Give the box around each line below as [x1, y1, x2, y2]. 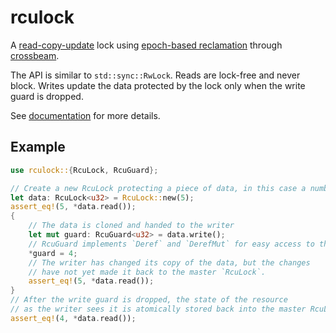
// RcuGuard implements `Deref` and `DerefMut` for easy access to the [28, 239, 333, 249]
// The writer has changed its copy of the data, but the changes [28, 257, 311, 268]
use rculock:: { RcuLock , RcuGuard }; [10, 165, 159, 175]
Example [10, 139, 66, 156]
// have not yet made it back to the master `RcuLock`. [28, 267, 267, 277]
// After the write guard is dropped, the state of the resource [10, 295, 288, 305]
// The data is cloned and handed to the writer [28, 221, 235, 231]
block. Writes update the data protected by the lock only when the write [10, 79, 306, 91]
